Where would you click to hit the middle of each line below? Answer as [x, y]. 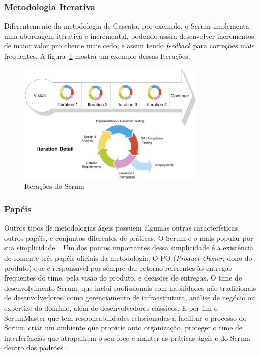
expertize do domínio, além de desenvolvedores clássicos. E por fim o [111, 308]
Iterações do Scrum [54, 186]
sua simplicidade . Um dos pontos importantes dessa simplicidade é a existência [129, 248]
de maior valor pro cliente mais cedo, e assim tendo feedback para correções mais [129, 46]
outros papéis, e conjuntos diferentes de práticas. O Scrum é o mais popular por [129, 237]
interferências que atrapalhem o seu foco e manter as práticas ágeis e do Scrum [127, 337]
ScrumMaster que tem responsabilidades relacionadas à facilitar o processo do [125, 317]
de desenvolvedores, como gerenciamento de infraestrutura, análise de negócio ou [130, 298]
